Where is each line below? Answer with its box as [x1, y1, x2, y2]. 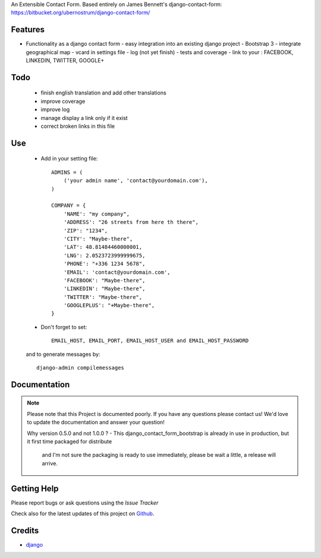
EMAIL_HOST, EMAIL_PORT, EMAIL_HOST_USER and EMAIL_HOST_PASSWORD [51, 338, 249, 344]
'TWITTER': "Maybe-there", [63, 294, 143, 300]
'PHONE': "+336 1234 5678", [63, 260, 146, 267]
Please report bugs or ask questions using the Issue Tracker [11, 499, 159, 506]
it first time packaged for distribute [27, 438, 112, 445]
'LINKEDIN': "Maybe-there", [63, 285, 146, 292]
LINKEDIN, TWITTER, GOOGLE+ [26, 57, 105, 64]
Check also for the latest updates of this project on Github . [11, 510, 155, 517]
